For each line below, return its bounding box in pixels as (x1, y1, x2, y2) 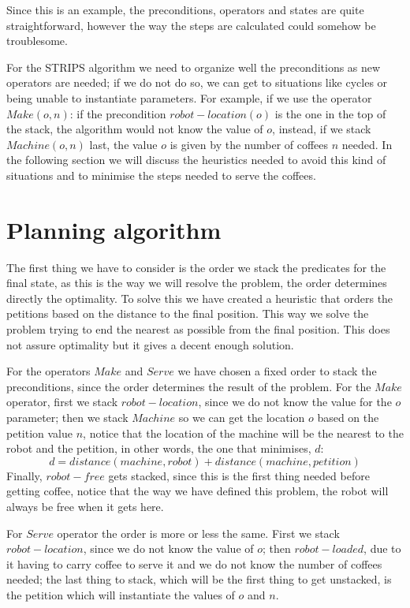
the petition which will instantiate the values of (6, 586, 235, 602)
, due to (363, 540, 401, 557)
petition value (6, 424, 73, 441)
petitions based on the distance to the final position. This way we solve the (6, 305, 369, 322)
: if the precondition (69, 105, 166, 121)
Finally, (6, 467, 43, 483)
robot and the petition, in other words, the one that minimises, (6, 440, 311, 457)
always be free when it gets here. (6, 498, 164, 514)
